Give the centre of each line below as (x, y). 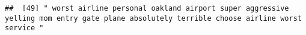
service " (24, 28)
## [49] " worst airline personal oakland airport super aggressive (147, 8)
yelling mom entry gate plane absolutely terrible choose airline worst (153, 18)
